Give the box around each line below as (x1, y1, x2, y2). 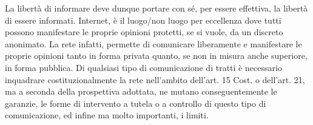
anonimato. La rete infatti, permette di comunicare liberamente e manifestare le (5, 37, 302, 50)
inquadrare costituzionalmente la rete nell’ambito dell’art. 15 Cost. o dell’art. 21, (5, 73, 305, 86)
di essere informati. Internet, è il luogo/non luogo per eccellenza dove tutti (5, 13, 281, 26)
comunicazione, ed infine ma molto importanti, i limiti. (5, 109, 209, 121)
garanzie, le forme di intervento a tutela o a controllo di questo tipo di (5, 96, 266, 109)
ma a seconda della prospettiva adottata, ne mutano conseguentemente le (5, 85, 277, 98)
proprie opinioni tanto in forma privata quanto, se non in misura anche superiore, (5, 49, 308, 62)
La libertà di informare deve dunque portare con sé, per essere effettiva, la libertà (5, 2, 308, 14)
